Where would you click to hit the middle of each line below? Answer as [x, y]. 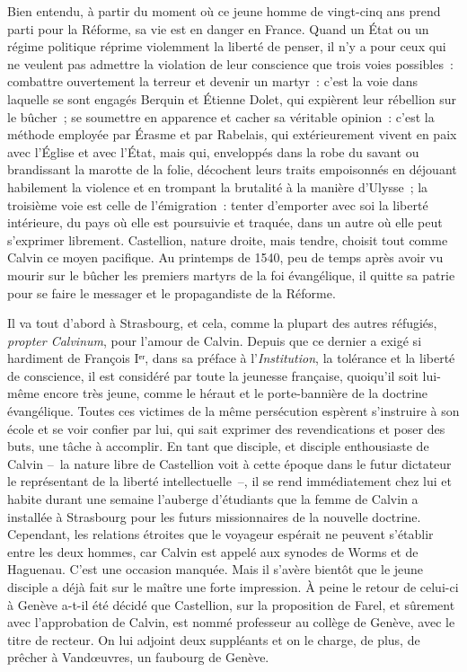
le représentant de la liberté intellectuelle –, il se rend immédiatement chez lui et [229, 481]
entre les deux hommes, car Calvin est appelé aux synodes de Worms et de [213, 551]
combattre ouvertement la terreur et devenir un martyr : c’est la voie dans [212, 81]
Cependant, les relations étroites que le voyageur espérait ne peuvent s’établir [220, 534]
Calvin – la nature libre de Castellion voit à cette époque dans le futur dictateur [229, 463]
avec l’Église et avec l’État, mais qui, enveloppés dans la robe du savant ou [213, 151]
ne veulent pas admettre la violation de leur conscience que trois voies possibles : [230, 63]
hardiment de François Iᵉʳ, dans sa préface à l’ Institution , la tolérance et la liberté [231, 358]
